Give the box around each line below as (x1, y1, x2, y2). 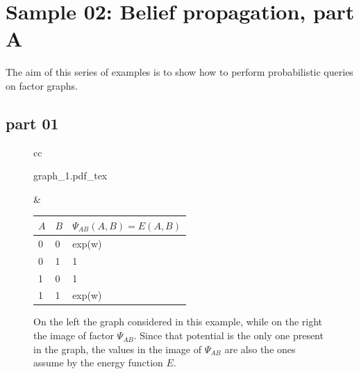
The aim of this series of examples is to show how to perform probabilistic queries (6, 65, 353, 79)
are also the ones (224, 341, 296, 356)
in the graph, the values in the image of (33, 341, 202, 356)
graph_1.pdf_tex (33, 168, 108, 183)
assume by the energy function (33, 355, 163, 370)
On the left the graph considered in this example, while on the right (33, 314, 323, 329)
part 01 (6, 112, 59, 133)
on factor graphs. (6, 78, 78, 92)
